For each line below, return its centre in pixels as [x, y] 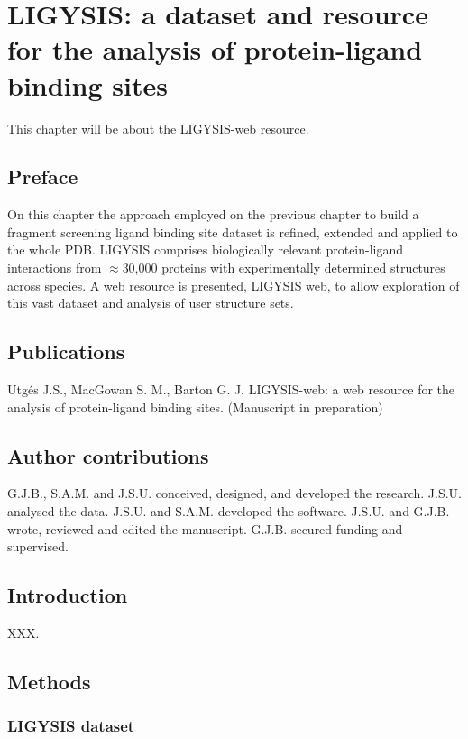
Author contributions [108, 455]
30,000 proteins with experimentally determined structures [284, 268]
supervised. [38, 546]
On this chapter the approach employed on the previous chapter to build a [213, 214]
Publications [66, 351]
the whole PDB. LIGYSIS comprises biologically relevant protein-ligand [206, 249]
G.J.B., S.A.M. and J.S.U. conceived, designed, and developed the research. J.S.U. [234, 493]
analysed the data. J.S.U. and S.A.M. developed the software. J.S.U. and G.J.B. [229, 511]
